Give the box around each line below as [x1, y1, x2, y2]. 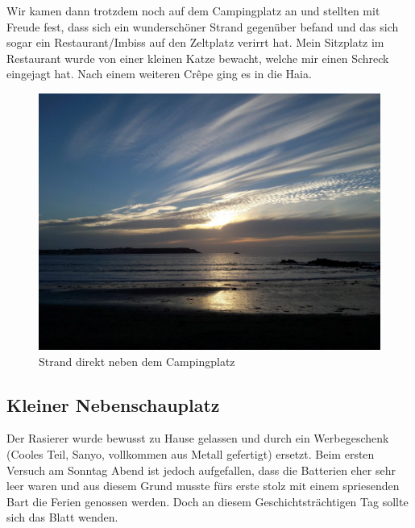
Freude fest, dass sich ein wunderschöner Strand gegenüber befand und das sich [6, 18, 399, 35]
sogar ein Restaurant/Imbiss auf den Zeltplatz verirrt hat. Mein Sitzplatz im [6, 34, 384, 51]
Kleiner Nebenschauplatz [6, 392, 220, 417]
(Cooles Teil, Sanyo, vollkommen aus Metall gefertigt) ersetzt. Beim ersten [6, 445, 375, 462]
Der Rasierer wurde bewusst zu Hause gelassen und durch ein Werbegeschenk [6, 430, 389, 447]
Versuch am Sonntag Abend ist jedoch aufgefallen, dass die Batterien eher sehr [6, 461, 396, 478]
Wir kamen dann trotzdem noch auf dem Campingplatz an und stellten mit [6, 2, 380, 19]
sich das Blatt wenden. [6, 509, 118, 526]
